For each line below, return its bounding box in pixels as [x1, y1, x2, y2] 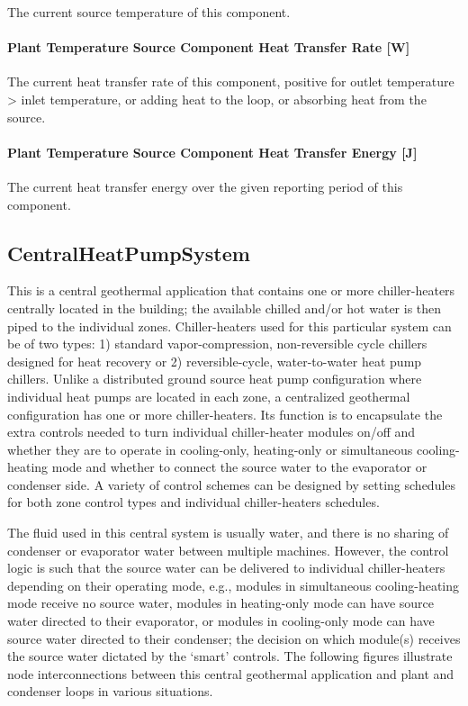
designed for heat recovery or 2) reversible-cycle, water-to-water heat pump [7, 351, 422, 370]
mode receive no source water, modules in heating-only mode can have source [7, 593, 434, 612]
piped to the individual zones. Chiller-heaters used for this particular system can [7, 316, 452, 335]
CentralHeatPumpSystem [7, 239, 250, 267]
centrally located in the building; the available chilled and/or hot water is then [7, 298, 442, 317]
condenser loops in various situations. [7, 682, 213, 701]
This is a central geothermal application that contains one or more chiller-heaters [7, 281, 455, 300]
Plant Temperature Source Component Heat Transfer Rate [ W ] [7, 38, 410, 57]
